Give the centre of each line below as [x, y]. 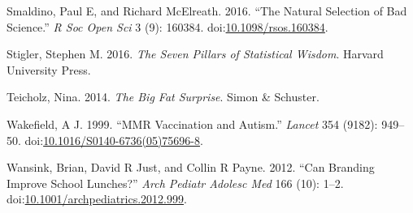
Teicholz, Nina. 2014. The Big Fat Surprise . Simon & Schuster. [163, 97]
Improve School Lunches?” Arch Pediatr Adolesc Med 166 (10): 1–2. [175, 183]
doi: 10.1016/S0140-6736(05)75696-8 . [114, 140]
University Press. [49, 69]
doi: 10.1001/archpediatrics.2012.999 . [97, 199]
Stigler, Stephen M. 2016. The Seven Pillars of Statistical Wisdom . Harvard [195, 54]
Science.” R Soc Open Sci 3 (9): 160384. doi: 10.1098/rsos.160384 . [167, 26]
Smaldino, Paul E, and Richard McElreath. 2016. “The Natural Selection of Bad [207, 11]
